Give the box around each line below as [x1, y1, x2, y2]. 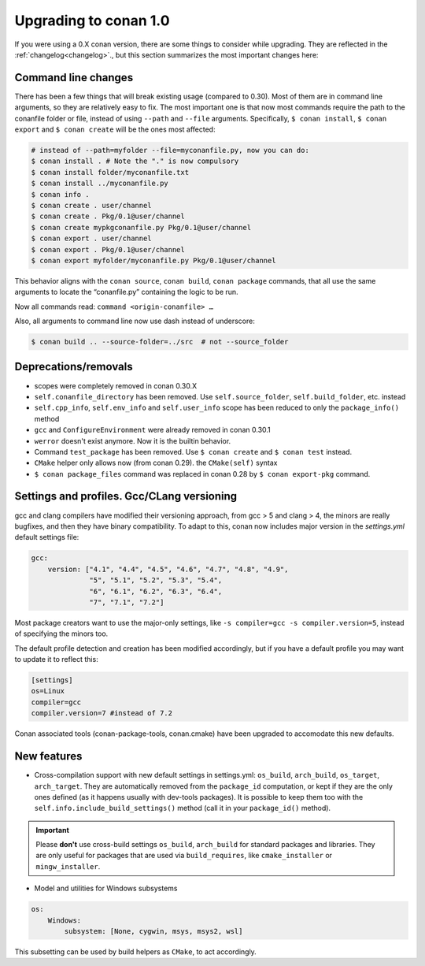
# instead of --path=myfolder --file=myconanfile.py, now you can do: [31, 146, 310, 154]
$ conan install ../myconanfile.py [31, 179, 168, 188]
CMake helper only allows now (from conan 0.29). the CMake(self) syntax [34, 458, 278, 468]
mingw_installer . [35, 861, 101, 871]
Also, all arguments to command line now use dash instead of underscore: [14, 316, 255, 326]
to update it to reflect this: [14, 655, 98, 664]
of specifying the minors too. [14, 629, 109, 638]
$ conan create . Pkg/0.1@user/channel [31, 212, 185, 221]
